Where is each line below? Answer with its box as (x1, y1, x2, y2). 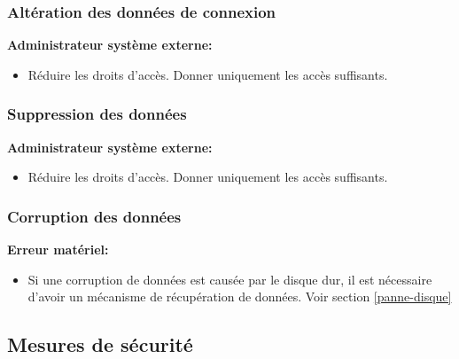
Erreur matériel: (7, 240, 109, 259)
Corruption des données (7, 205, 182, 227)
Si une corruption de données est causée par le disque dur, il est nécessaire (27, 269, 432, 288)
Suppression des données (7, 103, 187, 125)
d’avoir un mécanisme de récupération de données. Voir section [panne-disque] (27, 287, 452, 306)
